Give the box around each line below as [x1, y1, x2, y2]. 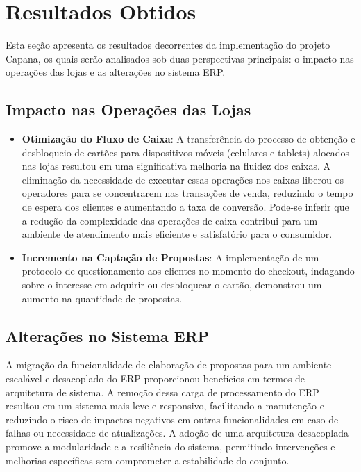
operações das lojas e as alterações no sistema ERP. [6, 65, 226, 79]
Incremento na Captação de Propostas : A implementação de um [22, 250, 319, 264]
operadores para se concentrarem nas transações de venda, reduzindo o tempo [22, 186, 353, 200]
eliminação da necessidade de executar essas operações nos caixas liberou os [22, 172, 344, 186]
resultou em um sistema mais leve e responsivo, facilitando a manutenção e [6, 398, 324, 413]
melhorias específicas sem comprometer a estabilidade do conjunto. [6, 453, 289, 467]
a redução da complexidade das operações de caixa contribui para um [22, 213, 318, 227]
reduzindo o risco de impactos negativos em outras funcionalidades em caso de [6, 412, 339, 426]
